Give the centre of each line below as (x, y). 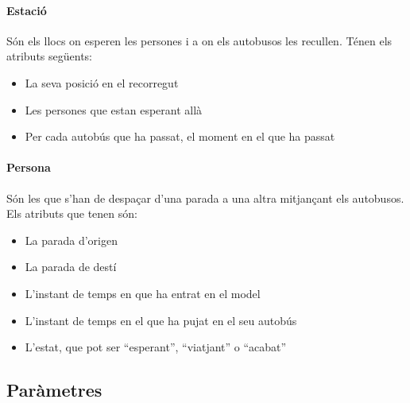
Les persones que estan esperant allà (114, 109)
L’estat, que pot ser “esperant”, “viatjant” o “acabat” (156, 347)
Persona (29, 167)
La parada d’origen (71, 240)
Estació (27, 10)
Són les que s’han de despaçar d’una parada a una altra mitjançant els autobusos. (205, 198)
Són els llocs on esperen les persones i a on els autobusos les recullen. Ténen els (199, 40)
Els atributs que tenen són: (72, 213)
